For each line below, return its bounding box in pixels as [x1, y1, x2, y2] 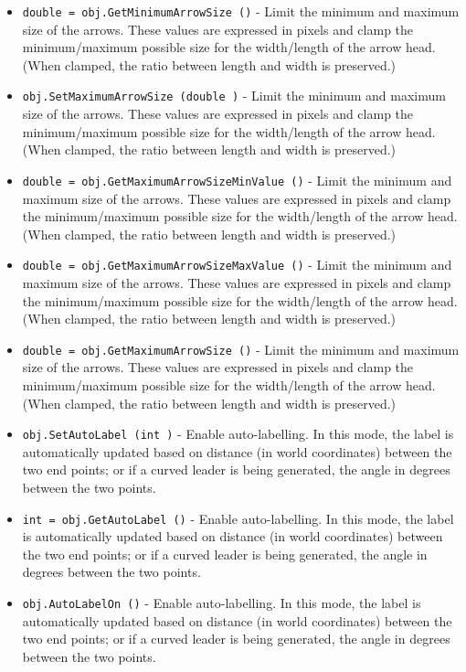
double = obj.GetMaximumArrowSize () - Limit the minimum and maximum [22, 339, 460, 358]
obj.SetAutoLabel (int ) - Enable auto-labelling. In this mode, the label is [22, 424, 454, 443]
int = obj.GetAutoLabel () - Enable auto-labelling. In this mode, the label [22, 508, 454, 528]
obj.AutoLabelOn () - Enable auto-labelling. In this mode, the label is [22, 593, 421, 613]
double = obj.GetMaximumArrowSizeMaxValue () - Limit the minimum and [22, 255, 452, 274]
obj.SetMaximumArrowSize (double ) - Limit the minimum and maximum [22, 86, 446, 105]
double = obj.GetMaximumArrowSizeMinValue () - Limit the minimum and [22, 170, 452, 189]
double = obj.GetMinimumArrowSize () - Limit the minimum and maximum [22, 2, 460, 20]
